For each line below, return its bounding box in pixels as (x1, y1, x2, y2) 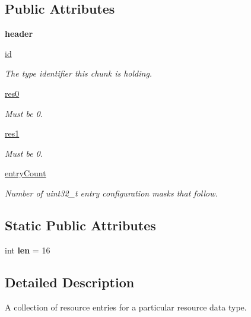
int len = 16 (5, 243, 50, 256)
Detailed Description (5, 272, 135, 291)
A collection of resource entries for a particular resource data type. (5, 300, 247, 313)
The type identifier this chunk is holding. (5, 67, 152, 80)
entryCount (5, 167, 46, 179)
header (5, 27, 33, 40)
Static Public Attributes (5, 215, 156, 234)
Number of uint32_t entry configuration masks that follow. (5, 186, 218, 199)
